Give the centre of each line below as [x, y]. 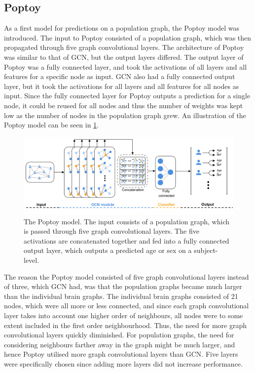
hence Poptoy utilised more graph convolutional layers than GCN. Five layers [121, 354]
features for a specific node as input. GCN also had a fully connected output [120, 76]
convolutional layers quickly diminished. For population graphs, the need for [119, 335]
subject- [206, 250]
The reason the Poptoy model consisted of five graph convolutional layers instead [127, 276]
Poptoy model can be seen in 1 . [51, 125]
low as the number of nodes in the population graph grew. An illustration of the [125, 115]
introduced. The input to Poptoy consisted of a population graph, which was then [128, 37]
